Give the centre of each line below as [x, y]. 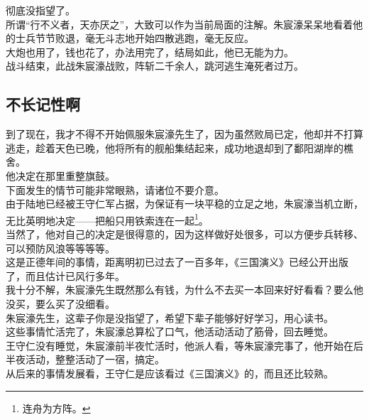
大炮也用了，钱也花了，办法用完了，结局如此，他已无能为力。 [150, 52]
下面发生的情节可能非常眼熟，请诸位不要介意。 [115, 189]
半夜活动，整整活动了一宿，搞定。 [85, 359]
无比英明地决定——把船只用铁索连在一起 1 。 [107, 219]
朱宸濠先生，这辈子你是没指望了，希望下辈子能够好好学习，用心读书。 [170, 317]
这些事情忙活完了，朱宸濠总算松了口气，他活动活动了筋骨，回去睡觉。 [170, 332]
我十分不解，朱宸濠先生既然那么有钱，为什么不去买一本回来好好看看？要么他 [184, 290]
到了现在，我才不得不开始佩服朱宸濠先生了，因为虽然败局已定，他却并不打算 [184, 134]
